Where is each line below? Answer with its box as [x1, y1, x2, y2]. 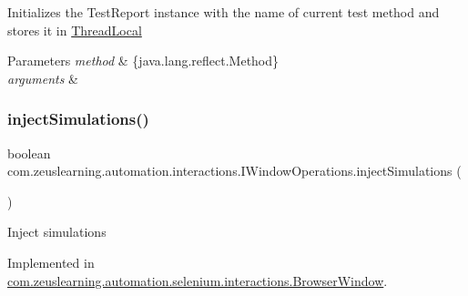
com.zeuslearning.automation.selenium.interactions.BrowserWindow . [7, 270, 388, 290]
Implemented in [7, 252, 95, 271]
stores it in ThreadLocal [7, 20, 142, 39]
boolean [7, 143, 51, 162]
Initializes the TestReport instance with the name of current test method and [7, 3, 440, 21]
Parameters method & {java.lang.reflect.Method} [7, 51, 280, 70]
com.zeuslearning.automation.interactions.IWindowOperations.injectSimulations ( [7, 161, 462, 180]
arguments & [7, 68, 79, 87]
